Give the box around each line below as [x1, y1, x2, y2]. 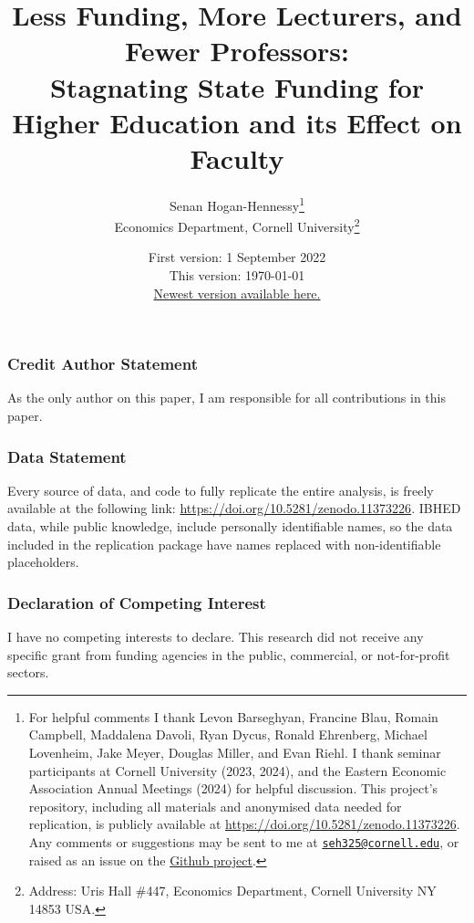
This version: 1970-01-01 [169, 265, 305, 284]
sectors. [7, 663, 49, 682]
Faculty [190, 139, 284, 176]
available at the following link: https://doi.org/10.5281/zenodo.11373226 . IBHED [7, 498, 461, 518]
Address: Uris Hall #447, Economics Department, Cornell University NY [28, 881, 437, 900]
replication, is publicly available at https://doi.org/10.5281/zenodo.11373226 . [28, 814, 460, 834]
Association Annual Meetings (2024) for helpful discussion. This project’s [28, 779, 438, 798]
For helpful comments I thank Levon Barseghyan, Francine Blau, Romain [28, 707, 438, 726]
